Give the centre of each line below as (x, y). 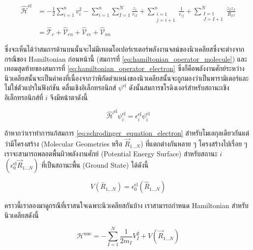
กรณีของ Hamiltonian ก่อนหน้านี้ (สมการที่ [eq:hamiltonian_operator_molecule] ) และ (126, 58)
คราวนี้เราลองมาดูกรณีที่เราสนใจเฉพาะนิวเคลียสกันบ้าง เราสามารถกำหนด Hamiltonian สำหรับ (126, 205)
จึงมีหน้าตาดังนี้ (69, 97)
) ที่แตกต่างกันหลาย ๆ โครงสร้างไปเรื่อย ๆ (194, 143)
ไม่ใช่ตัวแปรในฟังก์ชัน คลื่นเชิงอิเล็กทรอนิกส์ (60, 88)
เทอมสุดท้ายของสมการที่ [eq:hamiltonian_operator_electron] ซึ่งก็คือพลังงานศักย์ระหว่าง (125, 68)
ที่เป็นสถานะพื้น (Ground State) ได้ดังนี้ (95, 165)
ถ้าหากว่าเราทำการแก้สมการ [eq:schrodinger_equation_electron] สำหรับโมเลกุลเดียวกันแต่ (127, 133)
